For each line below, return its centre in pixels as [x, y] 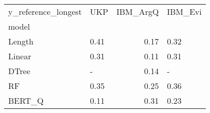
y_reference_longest [45, 12]
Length [21, 41]
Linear [20, 56]
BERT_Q [26, 100]
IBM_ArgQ [138, 12]
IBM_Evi [184, 12]
